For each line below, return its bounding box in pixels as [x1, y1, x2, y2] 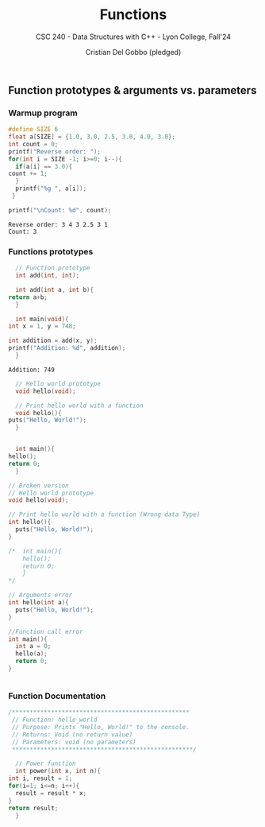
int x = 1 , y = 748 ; [8, 322, 77, 331]
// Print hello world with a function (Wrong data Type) [8, 511, 201, 518]
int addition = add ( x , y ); [8, 336, 98, 345]
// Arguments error [8, 591, 73, 600]
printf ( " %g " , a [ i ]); [15, 184, 87, 192]
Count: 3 [8, 227, 37, 235]
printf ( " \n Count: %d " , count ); [8, 206, 112, 214]
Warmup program [8, 107, 78, 118]
